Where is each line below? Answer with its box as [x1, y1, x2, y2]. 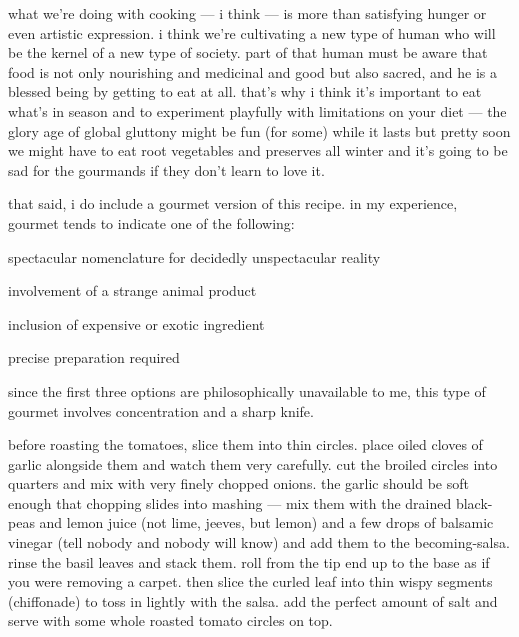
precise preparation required [8, 347, 180, 368]
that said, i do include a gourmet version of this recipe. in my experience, [8, 193, 458, 214]
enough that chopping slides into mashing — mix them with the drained [8, 492, 452, 513]
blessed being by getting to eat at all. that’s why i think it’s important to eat [8, 81, 482, 102]
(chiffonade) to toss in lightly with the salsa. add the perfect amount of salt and [8, 590, 498, 611]
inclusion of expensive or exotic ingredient [8, 313, 265, 334]
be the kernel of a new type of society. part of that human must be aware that [8, 42, 488, 63]
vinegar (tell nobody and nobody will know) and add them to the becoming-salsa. [8, 532, 510, 553]
